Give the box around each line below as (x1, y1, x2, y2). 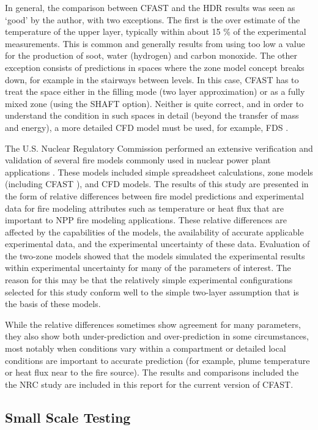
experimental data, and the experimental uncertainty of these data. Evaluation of (5, 237, 310, 250)
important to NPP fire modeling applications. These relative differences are (5, 213, 287, 226)
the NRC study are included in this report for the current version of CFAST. (5, 377, 294, 390)
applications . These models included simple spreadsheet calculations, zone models (5, 165, 313, 178)
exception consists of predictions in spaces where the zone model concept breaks (5, 61, 305, 73)
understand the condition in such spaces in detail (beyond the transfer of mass (5, 109, 299, 122)
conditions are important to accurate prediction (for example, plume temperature (5, 354, 310, 366)
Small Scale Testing (5, 407, 131, 426)
